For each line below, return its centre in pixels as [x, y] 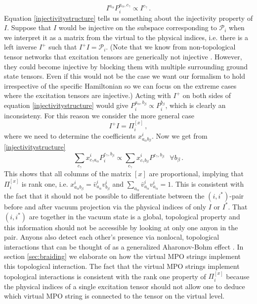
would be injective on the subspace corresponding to [138, 27]
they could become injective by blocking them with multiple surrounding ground [126, 66]
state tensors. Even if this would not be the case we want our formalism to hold [125, 76]
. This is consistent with [208, 183]
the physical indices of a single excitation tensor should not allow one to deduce [125, 286]
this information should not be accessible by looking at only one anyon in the [121, 227]
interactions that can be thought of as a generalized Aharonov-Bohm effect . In [124, 246]
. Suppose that [29, 27]
